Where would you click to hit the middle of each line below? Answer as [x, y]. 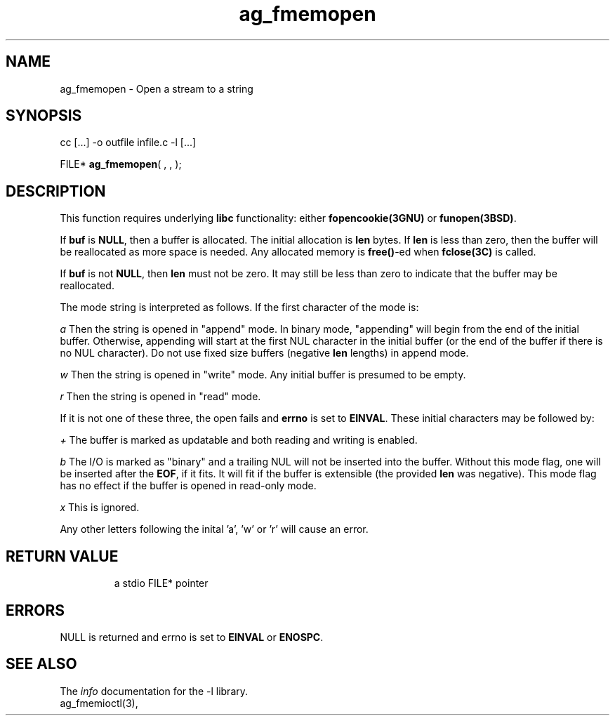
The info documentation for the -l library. [154, 691]
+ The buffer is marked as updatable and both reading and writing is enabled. [239, 440]
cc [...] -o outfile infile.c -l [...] [128, 143]
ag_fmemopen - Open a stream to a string [157, 88]
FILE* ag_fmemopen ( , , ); [121, 164]
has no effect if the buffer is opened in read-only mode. [188, 486]
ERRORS [35, 610]
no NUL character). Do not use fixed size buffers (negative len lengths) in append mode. [264, 353]
